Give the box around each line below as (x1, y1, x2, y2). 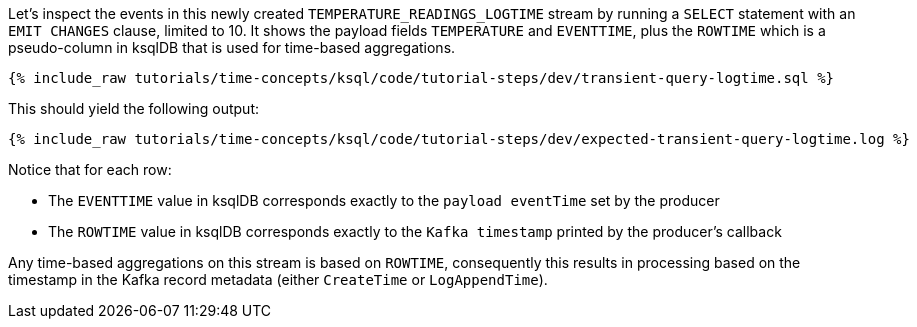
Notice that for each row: (8, 161, 172, 178)
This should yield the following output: (8, 100, 260, 117)
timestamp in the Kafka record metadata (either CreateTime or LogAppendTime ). (8, 271, 548, 288)
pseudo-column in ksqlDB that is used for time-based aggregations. (8, 39, 456, 56)
